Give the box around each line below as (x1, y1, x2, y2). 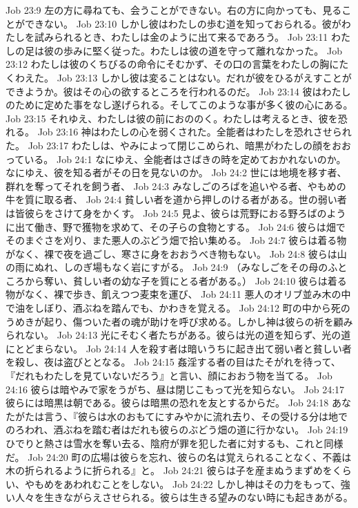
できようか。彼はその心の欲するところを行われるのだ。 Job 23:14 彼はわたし (6, 84, 351, 98)
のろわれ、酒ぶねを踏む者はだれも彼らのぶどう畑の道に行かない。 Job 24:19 (6, 422, 348, 437)
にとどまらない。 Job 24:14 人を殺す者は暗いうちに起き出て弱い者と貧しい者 (6, 341, 352, 355)
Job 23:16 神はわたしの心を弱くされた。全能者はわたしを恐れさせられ (37, 124, 352, 139)
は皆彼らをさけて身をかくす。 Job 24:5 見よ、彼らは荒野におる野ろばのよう (6, 205, 346, 220)
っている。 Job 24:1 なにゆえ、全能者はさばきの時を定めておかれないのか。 (6, 151, 346, 166)
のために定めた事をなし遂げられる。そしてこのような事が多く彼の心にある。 (6, 97, 353, 112)
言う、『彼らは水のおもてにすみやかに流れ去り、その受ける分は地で (43, 408, 348, 423)
